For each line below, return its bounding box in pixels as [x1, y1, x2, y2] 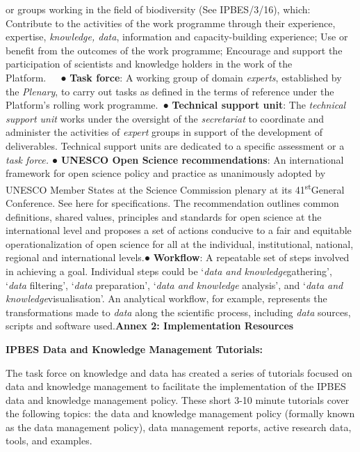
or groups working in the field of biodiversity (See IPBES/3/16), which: [6, 2, 311, 16]
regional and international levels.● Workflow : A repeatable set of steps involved [6, 250, 350, 265]
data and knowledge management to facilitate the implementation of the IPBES [6, 379, 346, 393]
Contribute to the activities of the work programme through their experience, [6, 15, 336, 30]
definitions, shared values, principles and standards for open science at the [6, 209, 322, 224]
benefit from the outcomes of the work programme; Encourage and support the [6, 42, 343, 57]
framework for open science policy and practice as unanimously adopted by [6, 166, 326, 180]
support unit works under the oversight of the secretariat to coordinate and [6, 111, 325, 125]
